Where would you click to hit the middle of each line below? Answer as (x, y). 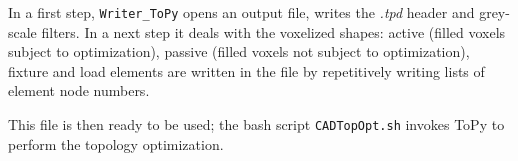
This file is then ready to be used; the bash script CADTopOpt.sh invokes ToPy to (256, 124)
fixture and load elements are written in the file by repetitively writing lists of (246, 70)
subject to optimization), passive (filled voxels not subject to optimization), (239, 51)
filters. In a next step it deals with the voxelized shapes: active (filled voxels (273, 31)
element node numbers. (79, 90)
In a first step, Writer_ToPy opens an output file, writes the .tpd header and (241, 12)
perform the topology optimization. (116, 143)
